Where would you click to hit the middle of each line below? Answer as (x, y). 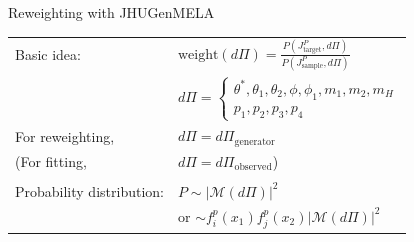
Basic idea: (48, 54)
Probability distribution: (89, 190)
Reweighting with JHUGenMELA (111, 12)
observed (253, 167)
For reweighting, (65, 135)
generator (254, 141)
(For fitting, (51, 160)
